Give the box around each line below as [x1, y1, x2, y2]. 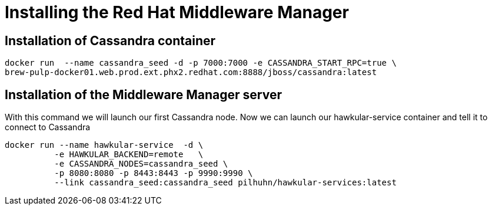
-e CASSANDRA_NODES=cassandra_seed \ [54, 159, 228, 169]
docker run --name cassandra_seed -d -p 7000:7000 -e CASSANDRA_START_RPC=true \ [5, 58, 397, 68]
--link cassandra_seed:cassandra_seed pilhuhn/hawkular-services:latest [54, 178, 397, 188]
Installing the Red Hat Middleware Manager [5, 2, 349, 22]
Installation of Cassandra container [5, 33, 216, 48]
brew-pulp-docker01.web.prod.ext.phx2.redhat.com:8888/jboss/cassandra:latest [5, 67, 377, 77]
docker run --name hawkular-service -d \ [5, 140, 204, 150]
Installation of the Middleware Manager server [5, 87, 282, 102]
